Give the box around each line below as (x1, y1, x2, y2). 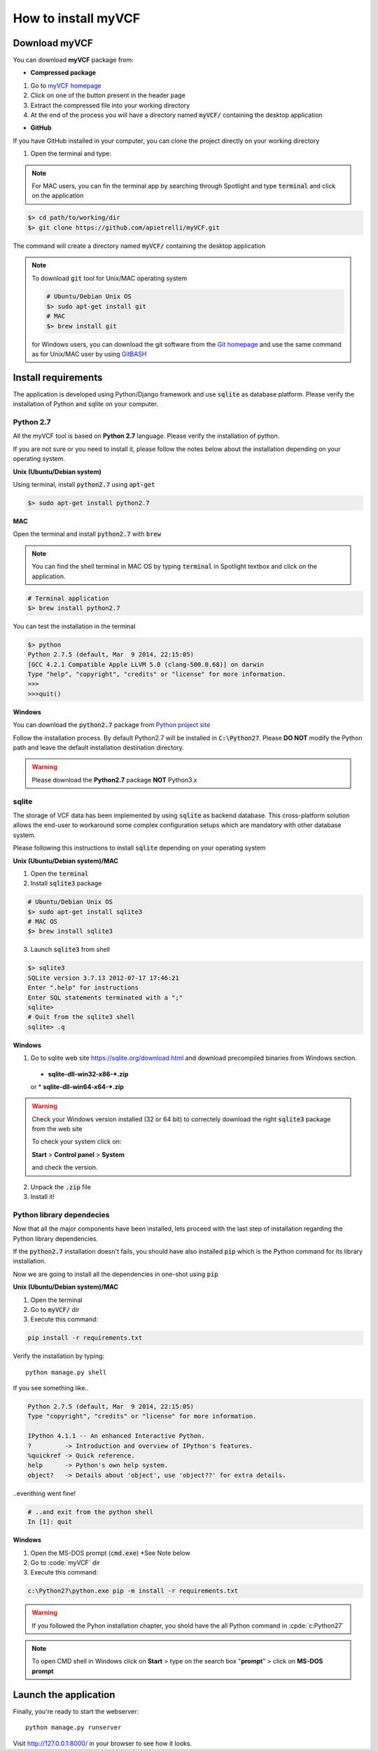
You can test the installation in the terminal (13, 622, 136, 630)
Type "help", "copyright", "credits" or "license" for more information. (27, 670, 286, 679)
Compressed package (30, 69, 97, 77)
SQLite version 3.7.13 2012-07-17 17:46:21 (27, 974, 180, 982)
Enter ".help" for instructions (27, 984, 139, 992)
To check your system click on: (31, 1137, 122, 1146)
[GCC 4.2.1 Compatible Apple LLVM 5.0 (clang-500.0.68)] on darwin (27, 660, 265, 668)
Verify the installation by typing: (13, 1352, 105, 1360)
